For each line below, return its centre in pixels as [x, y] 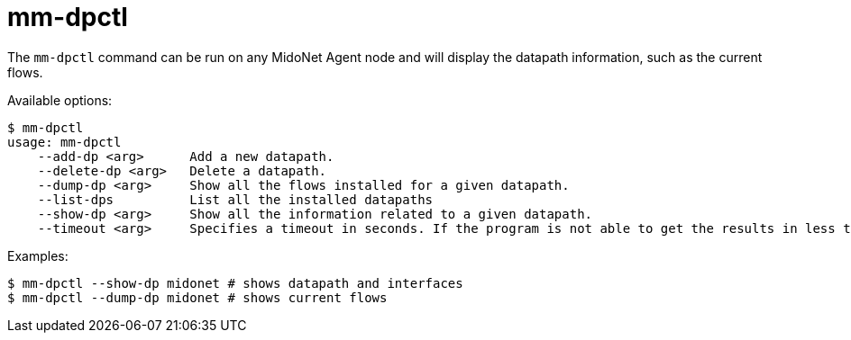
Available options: [60, 100]
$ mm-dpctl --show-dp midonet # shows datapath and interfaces [235, 283]
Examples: [38, 255]
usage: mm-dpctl [64, 142]
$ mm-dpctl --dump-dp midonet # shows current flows [197, 297]
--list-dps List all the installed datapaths [235, 199]
